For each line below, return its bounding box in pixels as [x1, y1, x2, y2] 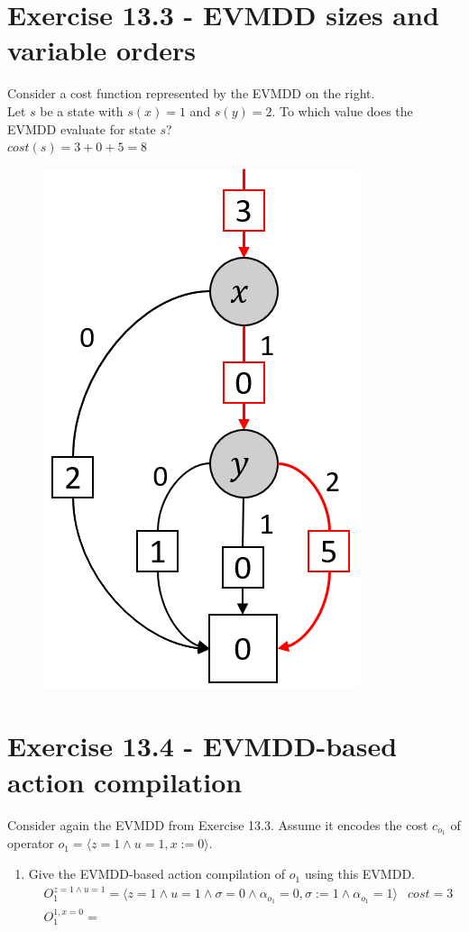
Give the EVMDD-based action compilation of [28, 864, 286, 883]
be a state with [40, 101, 124, 120]
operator [7, 834, 54, 853]
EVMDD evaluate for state [7, 119, 156, 138]
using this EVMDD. [304, 864, 415, 883]
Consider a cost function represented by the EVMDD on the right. [7, 84, 375, 103]
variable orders [7, 32, 197, 69]
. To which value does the [271, 101, 413, 120]
